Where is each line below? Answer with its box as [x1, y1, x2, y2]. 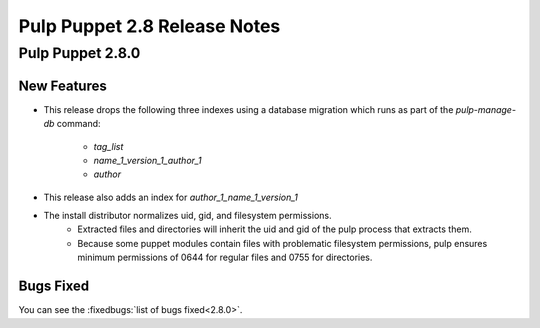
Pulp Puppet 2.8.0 [18, 44, 141, 62]
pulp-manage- [455, 103, 517, 115]
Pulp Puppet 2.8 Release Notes [18, 15, 281, 37]
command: [56, 118, 101, 130]
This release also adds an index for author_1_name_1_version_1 [43, 191, 299, 203]
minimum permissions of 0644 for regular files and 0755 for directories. [77, 251, 373, 264]
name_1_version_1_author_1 [93, 154, 202, 166]
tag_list [93, 140, 124, 152]
